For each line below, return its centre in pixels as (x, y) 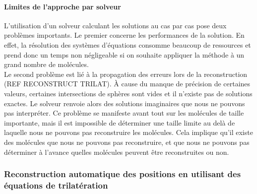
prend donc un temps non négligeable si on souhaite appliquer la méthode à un (124, 54)
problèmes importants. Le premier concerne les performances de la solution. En (124, 35)
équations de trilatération (56, 185)
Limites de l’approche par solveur (63, 6)
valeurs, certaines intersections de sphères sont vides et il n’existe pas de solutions (128, 93)
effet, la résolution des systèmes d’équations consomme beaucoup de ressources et (128, 44)
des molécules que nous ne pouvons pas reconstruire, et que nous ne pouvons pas (127, 142)
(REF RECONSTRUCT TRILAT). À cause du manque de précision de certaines (127, 84)
